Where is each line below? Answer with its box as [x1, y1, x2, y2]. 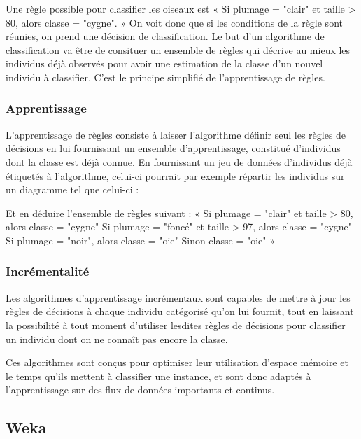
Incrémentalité [6, 263, 90, 280]
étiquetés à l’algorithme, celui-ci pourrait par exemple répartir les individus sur [6, 168, 345, 183]
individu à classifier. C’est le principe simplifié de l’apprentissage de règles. [6, 69, 325, 84]
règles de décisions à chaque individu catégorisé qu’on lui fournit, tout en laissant [6, 304, 354, 319]
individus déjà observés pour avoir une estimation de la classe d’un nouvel [6, 56, 323, 71]
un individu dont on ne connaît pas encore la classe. [6, 331, 228, 346]
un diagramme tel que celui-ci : [6, 182, 139, 197]
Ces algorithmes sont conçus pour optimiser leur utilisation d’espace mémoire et [6, 355, 348, 370]
